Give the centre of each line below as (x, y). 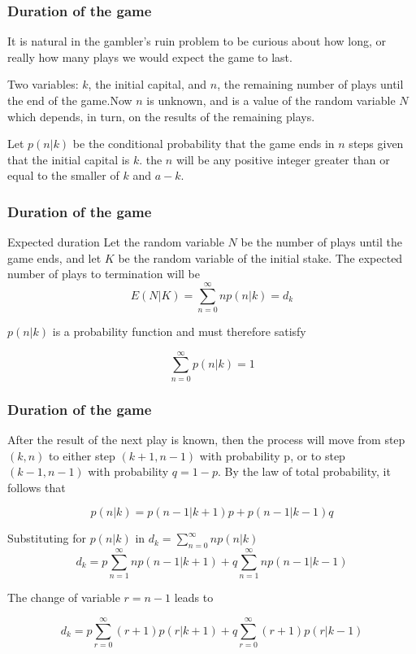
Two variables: (43, 84)
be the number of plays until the (321, 242)
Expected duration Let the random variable (116, 242)
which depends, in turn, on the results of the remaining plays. (161, 116)
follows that (37, 487)
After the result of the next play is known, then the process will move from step (206, 440)
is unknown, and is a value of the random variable (271, 100)
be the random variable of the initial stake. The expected (260, 257)
